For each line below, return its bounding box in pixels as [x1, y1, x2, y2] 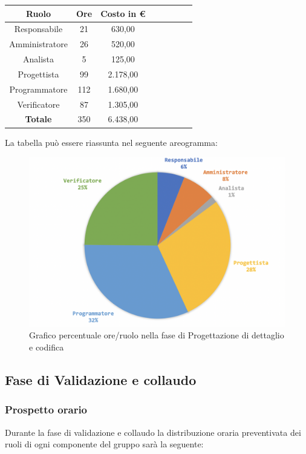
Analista [22, 53, 54, 65]
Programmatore [9, 82, 68, 95]
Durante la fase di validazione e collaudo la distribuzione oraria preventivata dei [5, 426, 301, 438]
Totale [25, 113, 52, 125]
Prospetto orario [5, 402, 88, 417]
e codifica [29, 341, 64, 354]
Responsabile [14, 22, 63, 35]
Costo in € [100, 7, 146, 19]
